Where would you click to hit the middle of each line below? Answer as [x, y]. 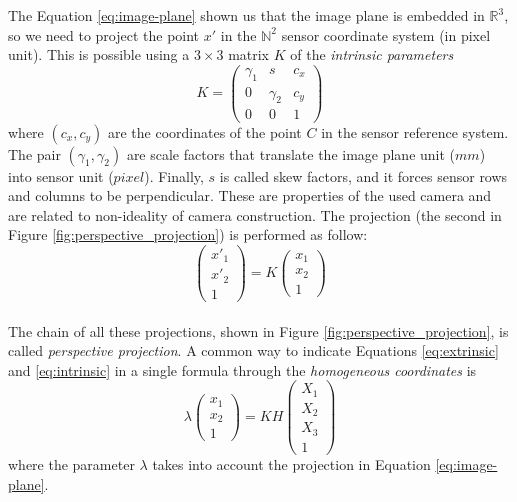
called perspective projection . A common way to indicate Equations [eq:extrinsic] [253, 350]
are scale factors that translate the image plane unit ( [291, 153]
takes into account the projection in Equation [291, 463]
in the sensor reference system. [415, 131]
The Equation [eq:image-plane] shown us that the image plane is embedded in [246, 15]
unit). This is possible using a [99, 54]
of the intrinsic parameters [372, 54]
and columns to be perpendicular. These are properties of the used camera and [250, 195]
